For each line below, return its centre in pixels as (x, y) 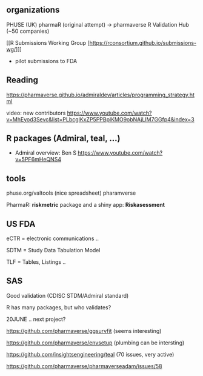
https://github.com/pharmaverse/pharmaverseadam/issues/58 (84, 366)
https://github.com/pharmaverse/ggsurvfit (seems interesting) (84, 331)
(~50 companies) (28, 31)
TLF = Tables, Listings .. (36, 262)
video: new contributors (36, 113)
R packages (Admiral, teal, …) (63, 139)
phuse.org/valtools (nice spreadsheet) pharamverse (71, 193)
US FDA (21, 224)
